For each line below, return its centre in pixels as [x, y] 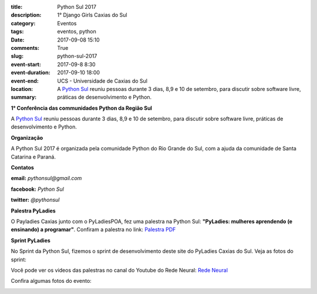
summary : [24, 97]
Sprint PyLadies [31, 240]
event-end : [25, 81]
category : [23, 23]
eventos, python [77, 32]
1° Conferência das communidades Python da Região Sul [82, 108]
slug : [17, 56]
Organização [27, 137]
